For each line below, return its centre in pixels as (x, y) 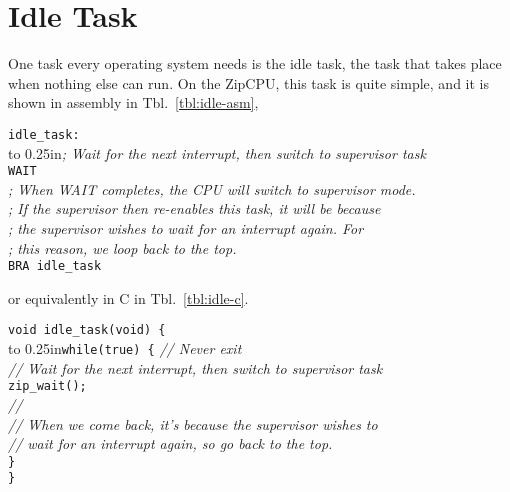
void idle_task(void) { (87, 330)
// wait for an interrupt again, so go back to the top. (170, 443)
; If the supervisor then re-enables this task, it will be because (194, 208)
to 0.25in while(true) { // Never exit (125, 348)
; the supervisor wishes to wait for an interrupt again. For (186, 228)
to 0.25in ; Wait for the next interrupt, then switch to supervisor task (217, 152)
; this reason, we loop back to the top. (122, 247)
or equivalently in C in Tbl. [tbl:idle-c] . (128, 297)
